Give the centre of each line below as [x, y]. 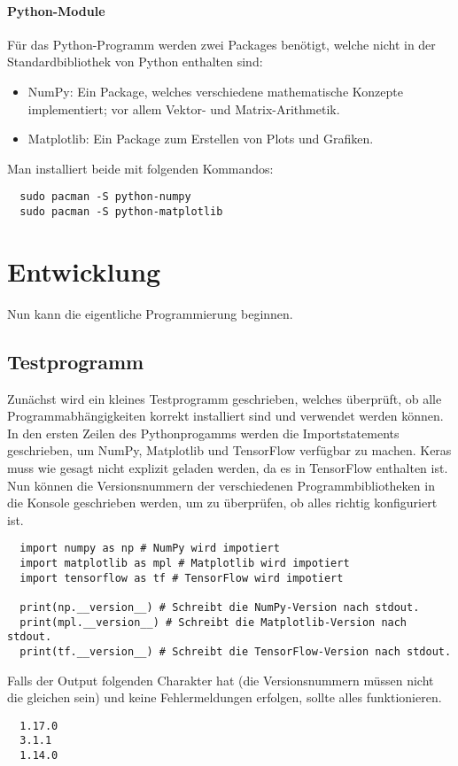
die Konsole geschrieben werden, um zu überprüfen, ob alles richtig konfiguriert [222, 503]
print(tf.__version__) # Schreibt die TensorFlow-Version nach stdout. [236, 651]
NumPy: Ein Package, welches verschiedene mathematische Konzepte [215, 91]
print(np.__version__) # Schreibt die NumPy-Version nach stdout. [220, 607]
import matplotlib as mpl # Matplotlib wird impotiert [185, 563]
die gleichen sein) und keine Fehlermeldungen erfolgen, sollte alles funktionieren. [225, 697]
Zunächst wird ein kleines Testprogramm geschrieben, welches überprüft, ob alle [225, 398]
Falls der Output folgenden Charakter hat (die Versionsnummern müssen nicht [221, 680]
